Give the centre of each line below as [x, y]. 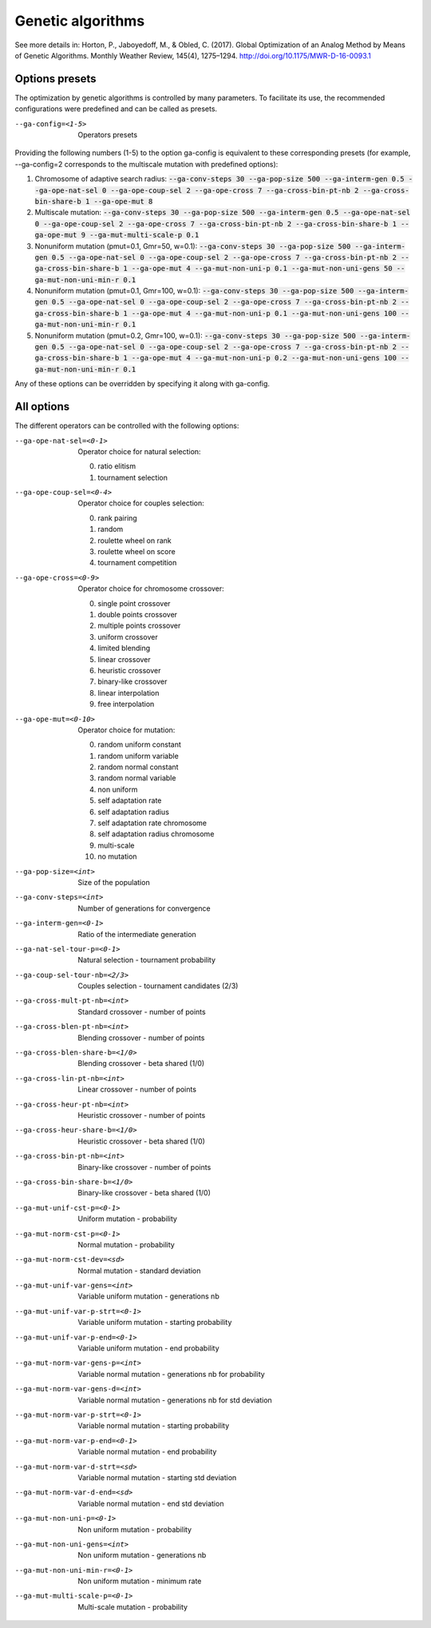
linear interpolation [129, 692]
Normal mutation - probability [126, 1244]
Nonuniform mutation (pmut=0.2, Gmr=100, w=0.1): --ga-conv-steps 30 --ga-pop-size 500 [196, 335]
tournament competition [137, 563]
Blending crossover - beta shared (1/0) [141, 1063]
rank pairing [117, 518]
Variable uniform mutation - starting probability [155, 1323]
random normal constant [138, 767]
